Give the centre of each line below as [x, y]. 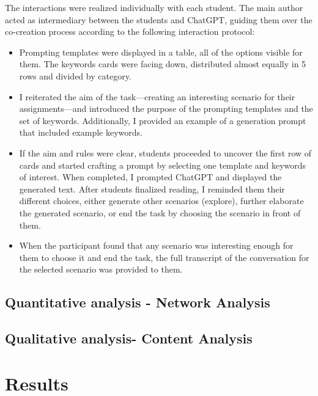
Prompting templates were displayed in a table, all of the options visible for [161, 52]
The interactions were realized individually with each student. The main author [154, 7]
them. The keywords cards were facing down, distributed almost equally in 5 [163, 64]
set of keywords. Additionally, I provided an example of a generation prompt [163, 120]
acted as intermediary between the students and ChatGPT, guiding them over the [159, 19]
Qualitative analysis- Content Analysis [129, 338]
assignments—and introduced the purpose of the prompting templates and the [166, 108]
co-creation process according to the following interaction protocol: [130, 31]
